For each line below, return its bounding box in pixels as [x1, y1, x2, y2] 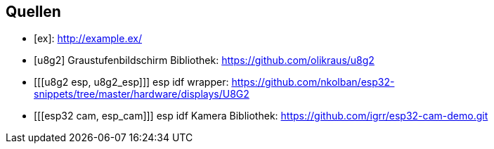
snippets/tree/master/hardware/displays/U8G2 [34, 88, 249, 101]
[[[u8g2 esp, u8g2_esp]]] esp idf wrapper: [34, 76, 229, 89]
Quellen [6, 3, 61, 20]
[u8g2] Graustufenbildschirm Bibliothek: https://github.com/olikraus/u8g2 [34, 54, 375, 67]
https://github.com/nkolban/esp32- [231, 76, 395, 89]
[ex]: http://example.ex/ [34, 32, 142, 45]
